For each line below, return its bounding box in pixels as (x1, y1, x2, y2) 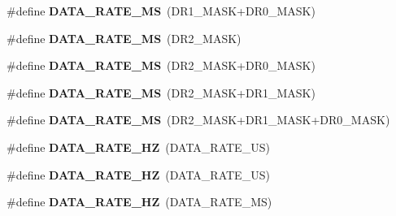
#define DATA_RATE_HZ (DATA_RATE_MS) (7, 193, 272, 210)
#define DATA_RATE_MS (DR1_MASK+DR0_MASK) (7, 2, 315, 19)
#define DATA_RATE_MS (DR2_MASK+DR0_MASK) (7, 57, 315, 74)
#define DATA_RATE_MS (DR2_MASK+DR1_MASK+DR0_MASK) (7, 111, 390, 128)
